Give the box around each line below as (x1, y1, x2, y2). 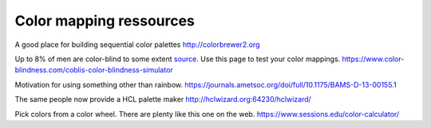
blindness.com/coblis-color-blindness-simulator (14, 65, 173, 75)
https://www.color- (342, 54, 405, 64)
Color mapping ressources (14, 12, 196, 29)
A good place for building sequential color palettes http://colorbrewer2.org (14, 40, 260, 49)
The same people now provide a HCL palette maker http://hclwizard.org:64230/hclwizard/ (14, 95, 311, 104)
